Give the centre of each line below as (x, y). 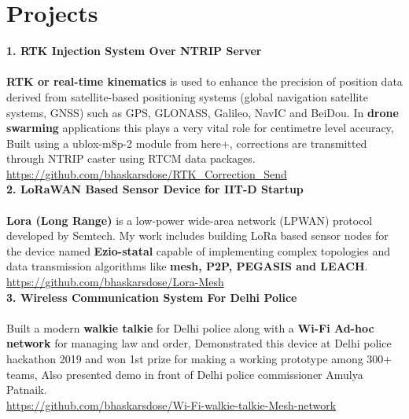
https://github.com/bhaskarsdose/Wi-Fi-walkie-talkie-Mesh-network (171, 404)
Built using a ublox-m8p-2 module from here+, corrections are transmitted (187, 143)
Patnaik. (27, 390)
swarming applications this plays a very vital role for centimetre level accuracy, (200, 128)
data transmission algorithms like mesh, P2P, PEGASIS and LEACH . (187, 266)
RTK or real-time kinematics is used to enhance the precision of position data (204, 81)
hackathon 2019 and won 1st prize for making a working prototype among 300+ (199, 358)
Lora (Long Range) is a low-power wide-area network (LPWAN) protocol (190, 220)
